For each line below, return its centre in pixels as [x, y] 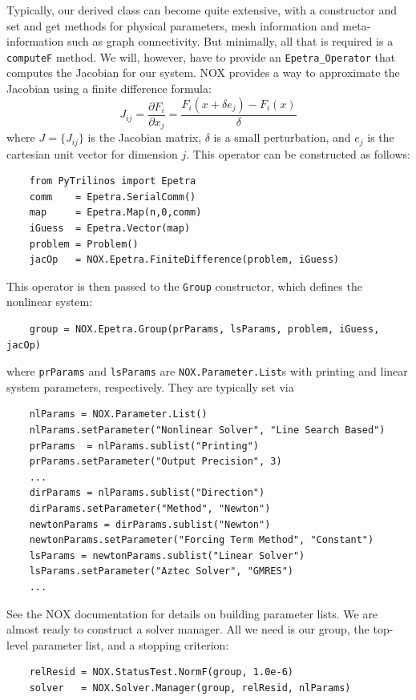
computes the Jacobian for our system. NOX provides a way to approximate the [203, 72]
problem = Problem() [84, 244]
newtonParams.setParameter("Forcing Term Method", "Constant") [202, 540]
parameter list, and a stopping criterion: [130, 644]
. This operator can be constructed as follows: [298, 153]
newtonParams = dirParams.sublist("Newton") [150, 524]
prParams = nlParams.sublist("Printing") [144, 446]
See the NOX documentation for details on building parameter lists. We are [192, 613]
